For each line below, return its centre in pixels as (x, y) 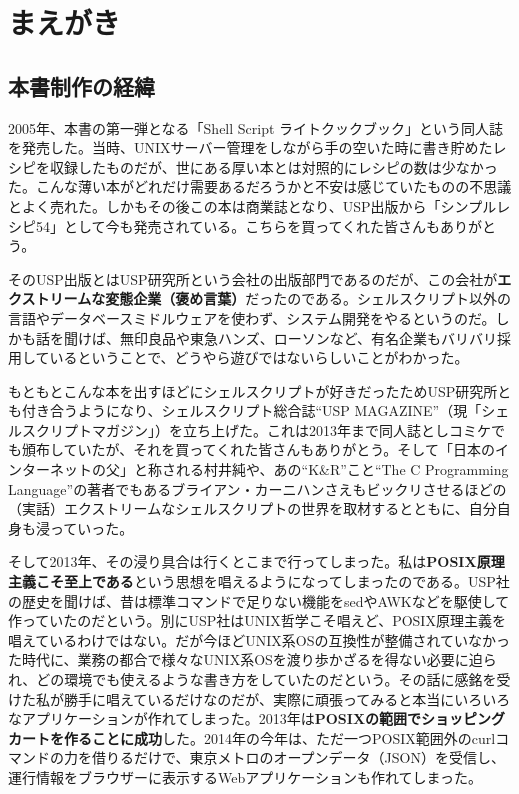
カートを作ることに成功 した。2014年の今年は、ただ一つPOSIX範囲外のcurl (252, 737)
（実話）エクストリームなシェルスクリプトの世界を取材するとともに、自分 (252, 508)
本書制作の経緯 (81, 85)
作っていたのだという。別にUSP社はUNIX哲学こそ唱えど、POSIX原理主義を (257, 620)
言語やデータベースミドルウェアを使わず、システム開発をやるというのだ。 (252, 317)
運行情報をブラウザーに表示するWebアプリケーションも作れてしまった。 (245, 776)
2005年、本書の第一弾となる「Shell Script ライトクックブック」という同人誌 (256, 127)
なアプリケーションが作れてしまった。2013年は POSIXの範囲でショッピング (257, 718)
